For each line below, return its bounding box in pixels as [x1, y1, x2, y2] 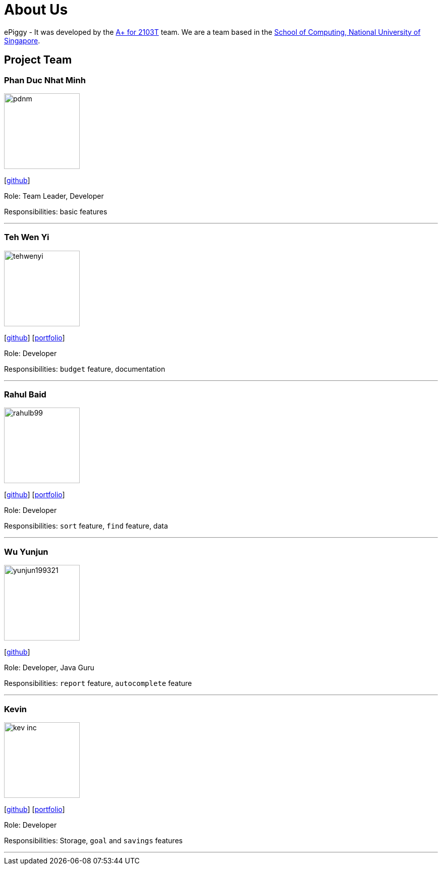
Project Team [4, 53, 72, 67]
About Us [4, 1, 68, 18]
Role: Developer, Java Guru [4, 663, 94, 672]
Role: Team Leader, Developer [4, 191, 104, 200]
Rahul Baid [4, 389, 46, 400]
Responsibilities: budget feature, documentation [4, 364, 165, 373]
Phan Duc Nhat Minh [4, 75, 86, 85]
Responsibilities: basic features [4, 207, 107, 216]
